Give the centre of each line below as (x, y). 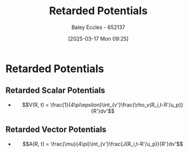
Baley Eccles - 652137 (98, 27)
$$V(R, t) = (36, 105)
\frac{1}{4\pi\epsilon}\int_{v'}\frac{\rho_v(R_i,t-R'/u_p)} (117, 105)
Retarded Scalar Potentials (55, 91)
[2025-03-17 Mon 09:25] (98, 38)
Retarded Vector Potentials (56, 130)
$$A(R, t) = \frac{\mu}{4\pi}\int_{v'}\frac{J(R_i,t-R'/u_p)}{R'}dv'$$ (102, 144)
